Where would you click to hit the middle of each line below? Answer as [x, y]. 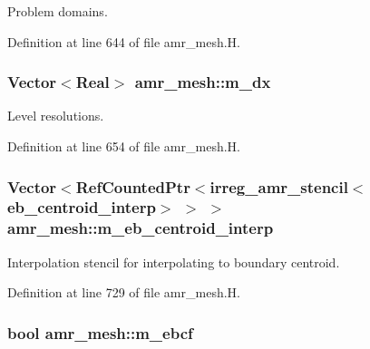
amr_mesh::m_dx [203, 82]
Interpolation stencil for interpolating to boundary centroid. [174, 262]
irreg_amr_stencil [279, 186]
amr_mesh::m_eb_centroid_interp [141, 228]
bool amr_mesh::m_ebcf [100, 332]
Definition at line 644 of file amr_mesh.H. [124, 41]
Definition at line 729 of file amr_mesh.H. [124, 292]
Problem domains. [58, 11]
